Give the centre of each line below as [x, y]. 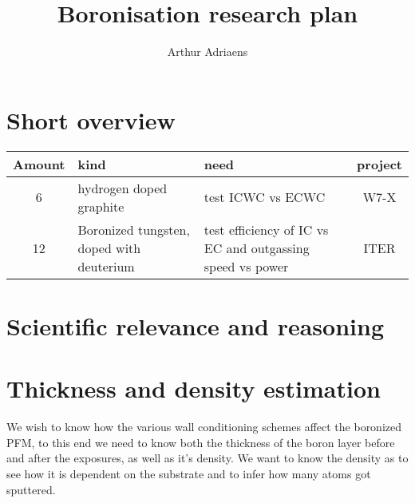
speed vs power [246, 266]
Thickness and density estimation [194, 388]
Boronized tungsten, [134, 229]
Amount [39, 164]
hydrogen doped [123, 188]
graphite [101, 206]
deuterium [106, 266]
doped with [109, 248]
